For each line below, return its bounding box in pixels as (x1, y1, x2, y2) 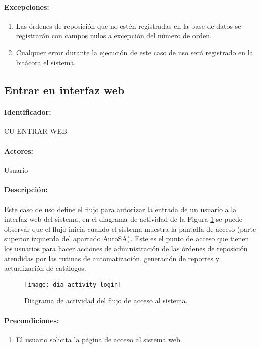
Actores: (4, 145, 34, 156)
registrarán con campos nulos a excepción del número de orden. (16, 30, 212, 41)
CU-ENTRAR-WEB (4, 125, 68, 136)
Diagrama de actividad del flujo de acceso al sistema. (24, 295, 188, 306)
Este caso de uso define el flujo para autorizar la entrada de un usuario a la (4, 203, 237, 214)
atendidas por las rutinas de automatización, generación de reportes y (4, 253, 220, 263)
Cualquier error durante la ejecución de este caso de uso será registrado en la (16, 47, 253, 57)
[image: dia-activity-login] (24, 281, 122, 288)
